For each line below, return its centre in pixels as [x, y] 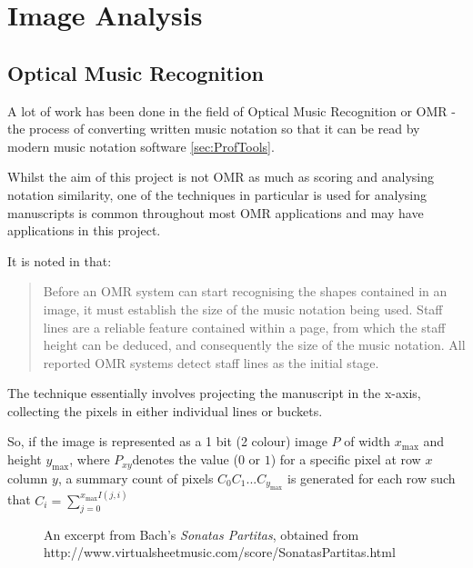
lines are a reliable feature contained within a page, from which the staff [244, 327]
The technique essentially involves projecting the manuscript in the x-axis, [214, 393]
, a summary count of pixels [136, 478]
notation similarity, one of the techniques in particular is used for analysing [217, 194]
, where [90, 459]
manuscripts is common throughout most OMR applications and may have [216, 212]
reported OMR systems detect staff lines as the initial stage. [211, 362]
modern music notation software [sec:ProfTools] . [141, 146]
